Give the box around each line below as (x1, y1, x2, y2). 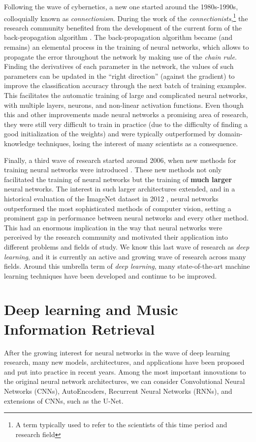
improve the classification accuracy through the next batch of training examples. (4, 80, 247, 91)
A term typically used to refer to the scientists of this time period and (15, 419, 227, 430)
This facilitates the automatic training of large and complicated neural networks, (4, 90, 248, 100)
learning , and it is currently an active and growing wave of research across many (4, 251, 246, 261)
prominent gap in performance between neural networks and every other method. (4, 213, 249, 223)
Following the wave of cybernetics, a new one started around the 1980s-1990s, (4, 1, 238, 11)
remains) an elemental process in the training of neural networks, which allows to (4, 42, 249, 52)
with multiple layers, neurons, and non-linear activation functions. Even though (4, 99, 244, 110)
